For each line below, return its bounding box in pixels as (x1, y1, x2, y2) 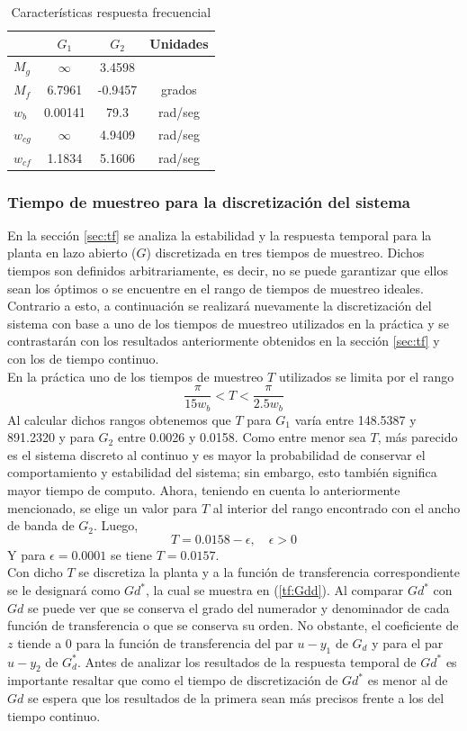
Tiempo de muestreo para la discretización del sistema (7, 190, 410, 212)
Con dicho (7, 563, 63, 582)
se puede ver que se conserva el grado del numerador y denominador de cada (27, 598, 450, 617)
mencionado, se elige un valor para (7, 498, 198, 517)
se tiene (111, 545, 152, 564)
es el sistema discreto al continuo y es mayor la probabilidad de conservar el (7, 445, 426, 464)
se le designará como (7, 581, 121, 600)
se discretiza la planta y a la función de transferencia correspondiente (78, 563, 460, 582)
